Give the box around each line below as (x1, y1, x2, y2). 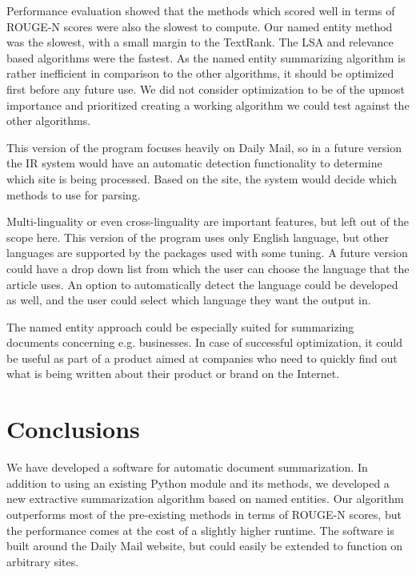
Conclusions (6, 412, 140, 445)
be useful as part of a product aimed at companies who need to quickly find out (6, 349, 398, 366)
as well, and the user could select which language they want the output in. (6, 292, 371, 308)
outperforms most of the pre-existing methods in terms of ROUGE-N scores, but (6, 505, 402, 522)
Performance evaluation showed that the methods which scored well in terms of (6, 2, 395, 18)
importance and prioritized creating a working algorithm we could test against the (6, 96, 410, 113)
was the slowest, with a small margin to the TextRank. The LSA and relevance (6, 34, 394, 50)
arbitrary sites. (6, 553, 79, 569)
